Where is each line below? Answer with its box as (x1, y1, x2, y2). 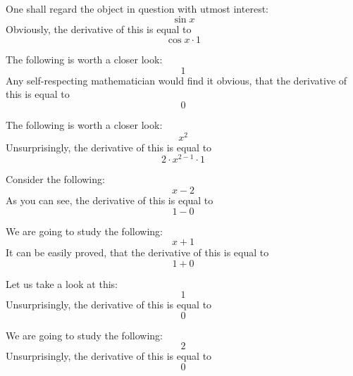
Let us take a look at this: (6, 276, 118, 291)
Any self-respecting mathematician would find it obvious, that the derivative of (6, 73, 347, 87)
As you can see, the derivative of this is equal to (6, 192, 213, 207)
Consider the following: (6, 172, 105, 187)
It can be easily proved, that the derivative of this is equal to (6, 245, 269, 260)
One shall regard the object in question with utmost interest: (6, 1, 268, 15)
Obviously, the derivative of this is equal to (6, 21, 192, 36)
